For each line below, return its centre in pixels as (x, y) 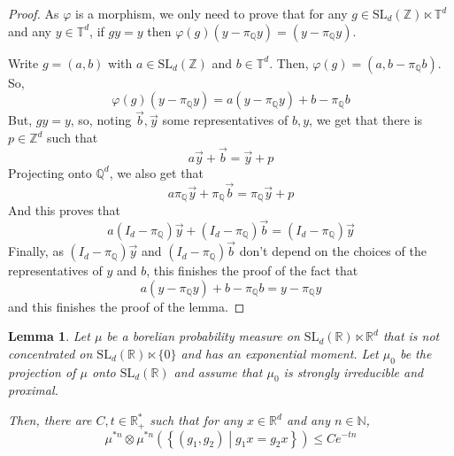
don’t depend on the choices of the (333, 251)
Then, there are (50, 420)
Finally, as (36, 251)
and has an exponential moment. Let (280, 353)
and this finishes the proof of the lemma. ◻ (127, 306)
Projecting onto (50, 172)
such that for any (196, 420)
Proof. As (34, 13)
